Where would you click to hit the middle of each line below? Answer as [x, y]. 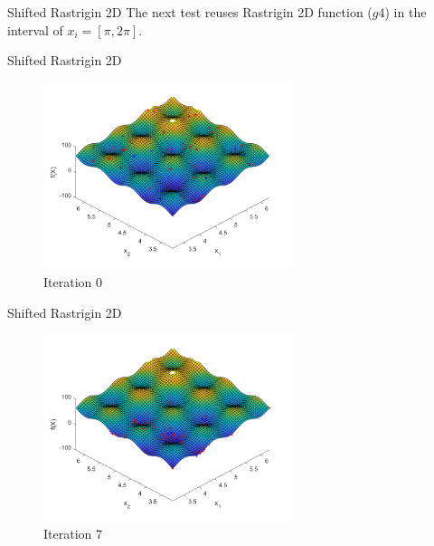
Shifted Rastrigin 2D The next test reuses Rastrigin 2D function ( [190, 12]
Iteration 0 [73, 281]
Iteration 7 [73, 534]
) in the [406, 12]
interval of [35, 29]
